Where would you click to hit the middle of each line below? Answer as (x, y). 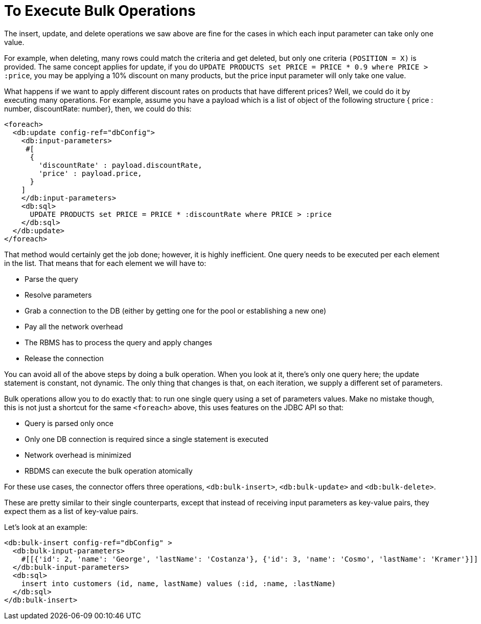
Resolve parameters (58, 295)
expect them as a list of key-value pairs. (71, 511)
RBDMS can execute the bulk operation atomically (109, 471)
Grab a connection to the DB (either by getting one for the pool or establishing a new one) (176, 310)
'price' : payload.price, (90, 173)
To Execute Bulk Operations (100, 11)
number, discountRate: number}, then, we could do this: (98, 108)
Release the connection (64, 358)
